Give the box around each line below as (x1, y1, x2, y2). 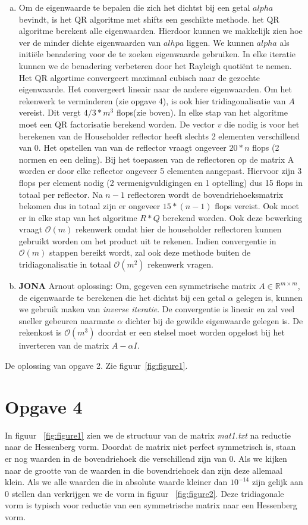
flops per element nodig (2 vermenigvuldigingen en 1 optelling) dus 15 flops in (18, 176, 303, 188)
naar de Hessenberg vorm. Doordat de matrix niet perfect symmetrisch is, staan (5, 440, 296, 453)
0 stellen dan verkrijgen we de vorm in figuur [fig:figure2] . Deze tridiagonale (5, 487, 284, 499)
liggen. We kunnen (186, 36, 254, 48)
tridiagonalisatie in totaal (18, 258, 111, 271)
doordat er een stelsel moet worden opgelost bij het (98, 326, 285, 338)
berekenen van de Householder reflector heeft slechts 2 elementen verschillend (18, 129, 300, 142)
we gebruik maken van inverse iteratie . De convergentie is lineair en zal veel (18, 303, 295, 315)
